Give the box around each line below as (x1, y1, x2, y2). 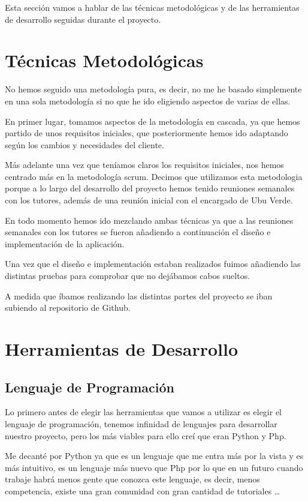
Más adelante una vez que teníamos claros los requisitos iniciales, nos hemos (5, 158, 284, 171)
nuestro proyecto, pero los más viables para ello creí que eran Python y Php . (5, 429, 286, 442)
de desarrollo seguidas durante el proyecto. (5, 13, 161, 25)
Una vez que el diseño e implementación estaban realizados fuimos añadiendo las (5, 257, 301, 270)
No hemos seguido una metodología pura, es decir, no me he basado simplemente (5, 83, 302, 95)
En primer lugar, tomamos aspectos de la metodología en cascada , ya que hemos (5, 115, 300, 127)
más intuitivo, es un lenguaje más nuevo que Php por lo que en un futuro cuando (5, 461, 303, 473)
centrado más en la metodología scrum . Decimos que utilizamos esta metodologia (5, 170, 303, 182)
